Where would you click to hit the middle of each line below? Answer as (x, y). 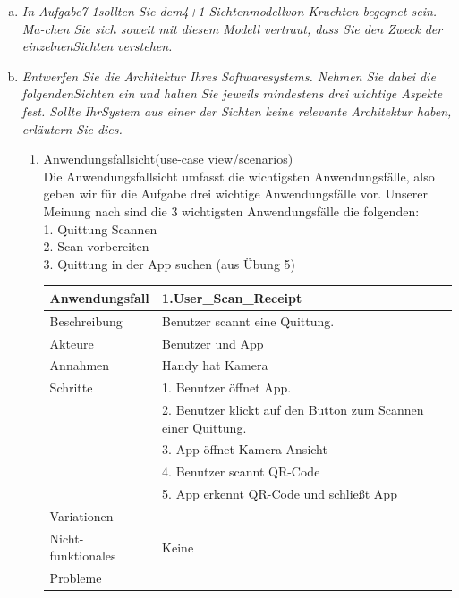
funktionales (83, 556)
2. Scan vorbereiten (96, 246)
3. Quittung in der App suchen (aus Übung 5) (169, 263)
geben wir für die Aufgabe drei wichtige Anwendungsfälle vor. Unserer (235, 194)
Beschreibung (86, 320)
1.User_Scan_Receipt (232, 297)
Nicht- (67, 538)
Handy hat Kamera (215, 365)
